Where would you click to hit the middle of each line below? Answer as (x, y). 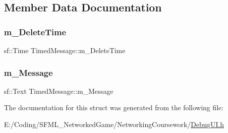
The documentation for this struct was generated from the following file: (114, 107)
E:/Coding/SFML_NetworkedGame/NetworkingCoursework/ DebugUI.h (114, 124)
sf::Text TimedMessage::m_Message (59, 91)
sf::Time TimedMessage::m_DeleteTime (65, 50)
